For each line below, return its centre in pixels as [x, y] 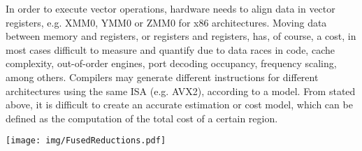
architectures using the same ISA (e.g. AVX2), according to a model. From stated [181, 91]
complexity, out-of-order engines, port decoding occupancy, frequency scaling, [171, 63]
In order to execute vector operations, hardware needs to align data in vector [171, 8]
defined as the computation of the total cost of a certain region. [142, 118]
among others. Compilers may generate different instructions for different [162, 77]
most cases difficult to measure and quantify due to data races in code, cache [170, 49]
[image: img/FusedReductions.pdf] [86, 141]
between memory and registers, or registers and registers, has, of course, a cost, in [181, 36]
